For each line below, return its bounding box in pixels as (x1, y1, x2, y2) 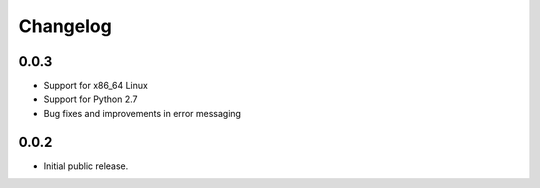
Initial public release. (43, 160, 129, 172)
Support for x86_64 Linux (43, 80, 149, 92)
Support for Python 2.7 (43, 93, 138, 105)
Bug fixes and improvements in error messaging (43, 107, 242, 119)
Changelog (18, 15, 112, 37)
